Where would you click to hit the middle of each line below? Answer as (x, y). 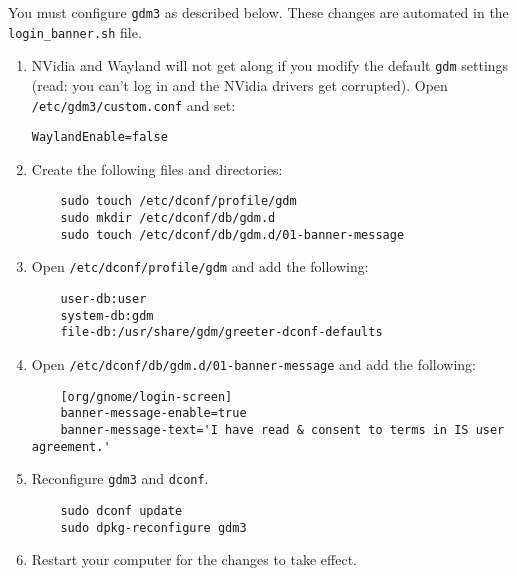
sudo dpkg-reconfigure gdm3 (153, 527)
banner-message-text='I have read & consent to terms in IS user (282, 430)
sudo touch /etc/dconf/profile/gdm (178, 201)
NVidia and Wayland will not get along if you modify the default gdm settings (270, 65)
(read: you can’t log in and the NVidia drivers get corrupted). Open (239, 84)
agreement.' (71, 446)
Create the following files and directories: (157, 168)
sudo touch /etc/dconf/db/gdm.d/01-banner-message (232, 234)
